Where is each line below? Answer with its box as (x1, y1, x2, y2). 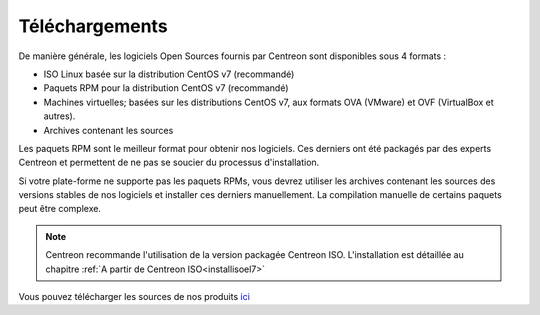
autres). (43, 110, 76, 122)
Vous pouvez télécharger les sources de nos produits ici (18, 291, 250, 303)
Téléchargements (18, 15, 169, 37)
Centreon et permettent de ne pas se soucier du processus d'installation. (18, 156, 320, 169)
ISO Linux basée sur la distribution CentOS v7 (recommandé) (43, 68, 295, 80)
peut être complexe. (18, 203, 102, 215)
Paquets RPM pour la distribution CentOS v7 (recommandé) (43, 82, 289, 94)
